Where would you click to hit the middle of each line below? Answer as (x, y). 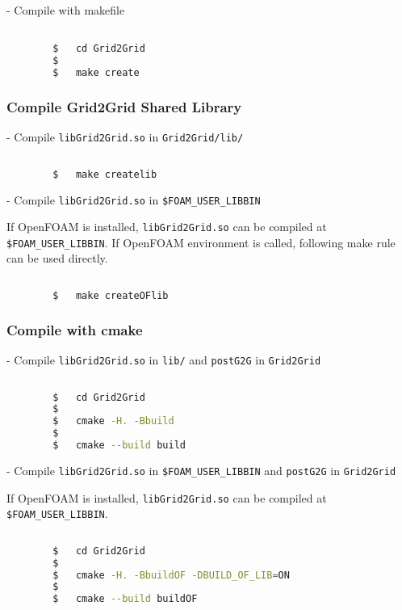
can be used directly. (57, 258)
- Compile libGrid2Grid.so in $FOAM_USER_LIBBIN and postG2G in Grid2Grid (201, 470)
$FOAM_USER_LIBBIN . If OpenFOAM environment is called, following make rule (201, 242)
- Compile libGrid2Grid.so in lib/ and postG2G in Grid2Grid (164, 360)
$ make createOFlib (111, 295)
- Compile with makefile (66, 10)
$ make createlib (105, 174)
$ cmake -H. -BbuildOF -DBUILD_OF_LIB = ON (171, 575)
